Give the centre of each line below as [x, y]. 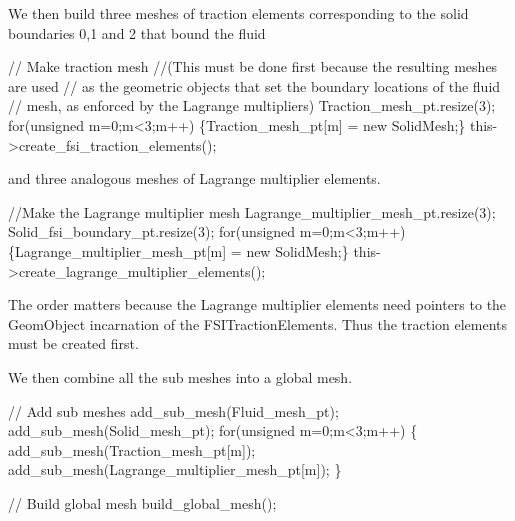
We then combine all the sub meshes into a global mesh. [180, 376]
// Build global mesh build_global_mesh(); [142, 502]
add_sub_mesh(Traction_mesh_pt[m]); [132, 449]
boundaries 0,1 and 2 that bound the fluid [137, 32]
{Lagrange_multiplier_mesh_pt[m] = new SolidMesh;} [178, 250]
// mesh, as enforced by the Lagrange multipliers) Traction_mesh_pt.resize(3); [252, 105]
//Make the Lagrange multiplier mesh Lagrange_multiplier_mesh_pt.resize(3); [252, 211]
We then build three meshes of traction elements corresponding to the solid [238, 13]
